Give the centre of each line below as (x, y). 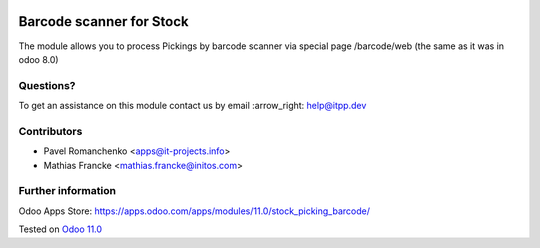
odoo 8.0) (38, 59)
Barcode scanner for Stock (103, 21)
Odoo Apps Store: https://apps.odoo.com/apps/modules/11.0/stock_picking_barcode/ (194, 211)
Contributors (50, 131)
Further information (67, 191)
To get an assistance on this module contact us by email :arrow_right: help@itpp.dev (192, 106)
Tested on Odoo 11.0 (60, 229)
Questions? (47, 85)
